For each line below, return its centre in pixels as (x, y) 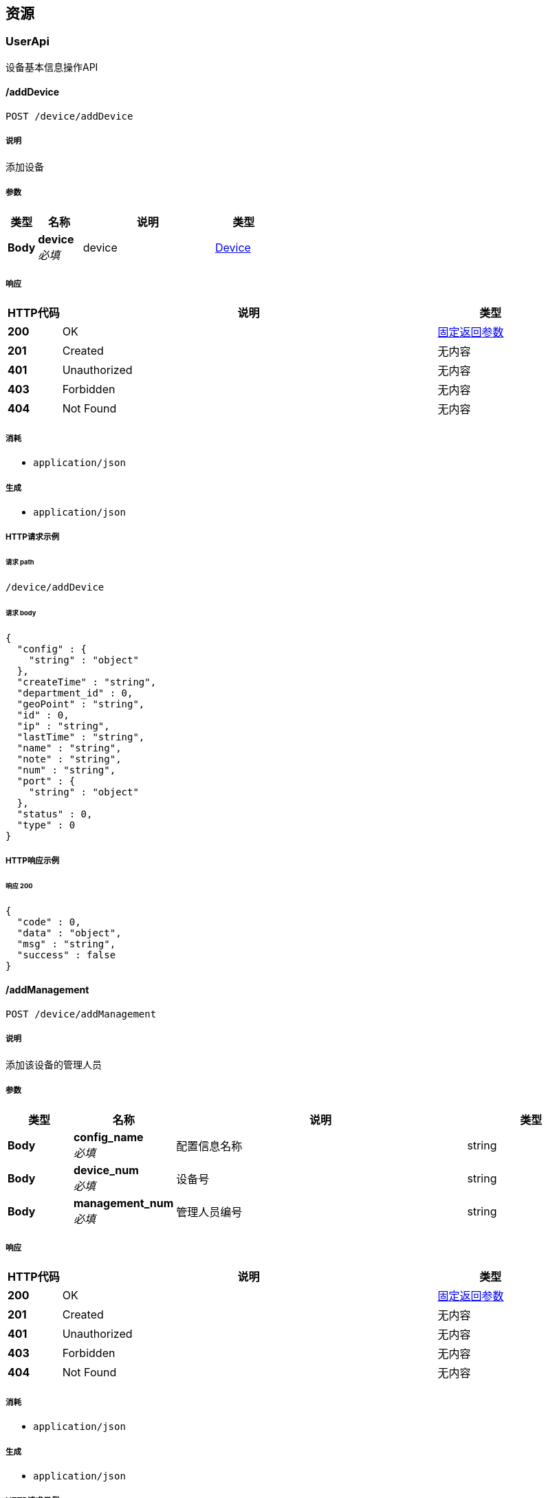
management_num (123, 1203)
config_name (108, 1137)
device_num (106, 1170)
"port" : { (46, 781)
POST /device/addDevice (69, 117)
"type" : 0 (46, 825)
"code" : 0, (49, 922)
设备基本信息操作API (52, 67)
